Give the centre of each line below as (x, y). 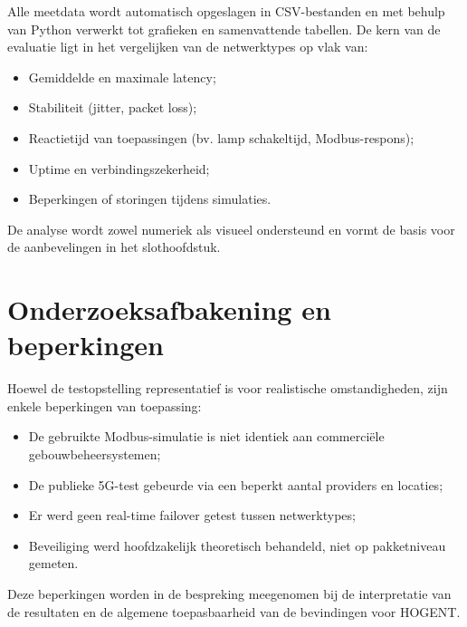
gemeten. (53, 563)
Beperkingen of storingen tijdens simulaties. (150, 199)
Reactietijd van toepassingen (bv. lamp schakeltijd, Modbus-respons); (221, 137)
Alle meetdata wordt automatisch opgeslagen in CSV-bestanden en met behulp (226, 11)
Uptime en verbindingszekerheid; (119, 168)
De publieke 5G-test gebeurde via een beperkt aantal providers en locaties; (236, 484)
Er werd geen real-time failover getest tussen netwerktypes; (192, 515)
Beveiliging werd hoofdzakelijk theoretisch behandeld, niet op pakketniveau (237, 545)
